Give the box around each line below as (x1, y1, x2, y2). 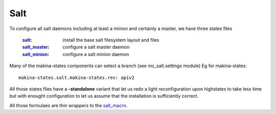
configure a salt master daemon (62, 44, 130, 50)
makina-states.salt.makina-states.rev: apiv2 (18, 74, 135, 80)
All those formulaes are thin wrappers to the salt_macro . (9, 102, 128, 108)
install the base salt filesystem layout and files (62, 37, 159, 43)
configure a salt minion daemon (62, 51, 129, 57)
